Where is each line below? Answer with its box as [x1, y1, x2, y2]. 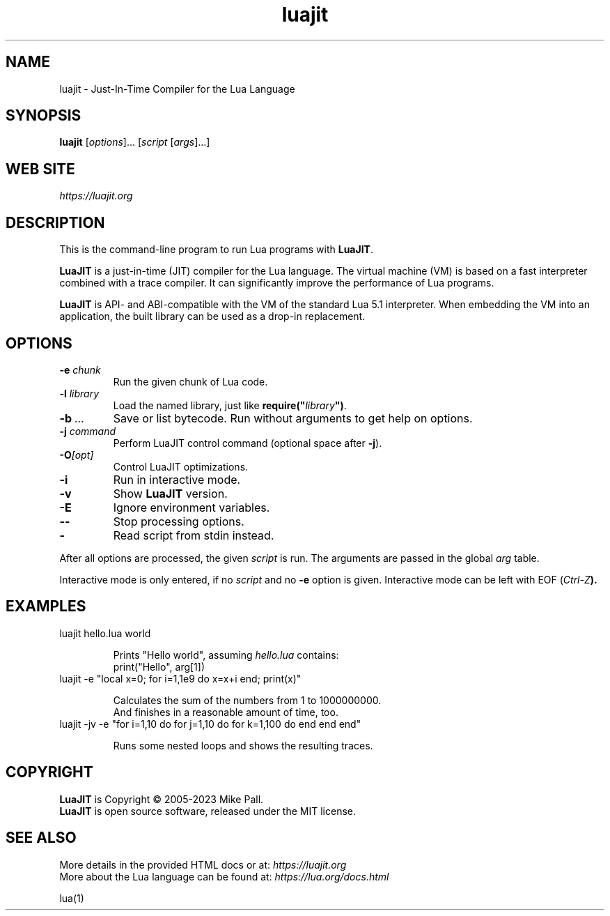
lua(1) [59, 892, 84, 904]
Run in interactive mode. [113, 472, 241, 487]
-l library [59, 387, 100, 399]
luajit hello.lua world [59, 627, 151, 639]
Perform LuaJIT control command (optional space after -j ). [113, 436, 382, 449]
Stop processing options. [113, 514, 244, 528]
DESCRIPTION [6, 213, 105, 231]
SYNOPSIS [6, 107, 81, 125]
